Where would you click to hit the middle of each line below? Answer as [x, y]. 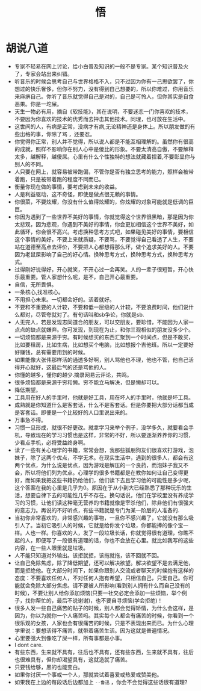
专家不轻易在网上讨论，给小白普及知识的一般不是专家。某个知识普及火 [101, 66]
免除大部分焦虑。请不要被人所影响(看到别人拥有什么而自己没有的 [110, 585]
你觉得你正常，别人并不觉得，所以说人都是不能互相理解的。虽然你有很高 [104, 141]
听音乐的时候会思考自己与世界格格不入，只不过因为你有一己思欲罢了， [101, 81]
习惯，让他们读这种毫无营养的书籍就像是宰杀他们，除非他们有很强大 [109, 503]
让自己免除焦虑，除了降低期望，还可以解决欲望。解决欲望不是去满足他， [104, 563]
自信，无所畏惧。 [36, 284]
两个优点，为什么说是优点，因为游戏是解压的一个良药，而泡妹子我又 [99, 465]
